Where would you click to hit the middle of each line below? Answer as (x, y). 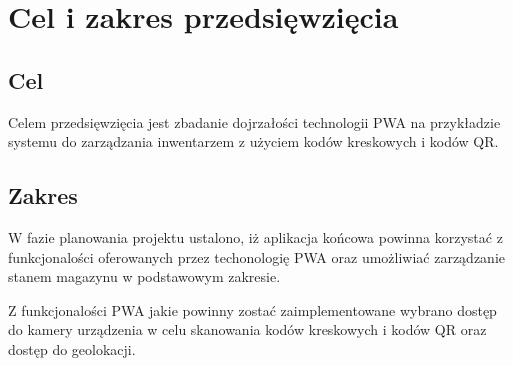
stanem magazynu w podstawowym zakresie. (144, 276)
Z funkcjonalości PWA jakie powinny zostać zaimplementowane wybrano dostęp (252, 309)
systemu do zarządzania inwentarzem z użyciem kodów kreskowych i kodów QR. (253, 141)
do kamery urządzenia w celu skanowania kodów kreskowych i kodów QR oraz (247, 329)
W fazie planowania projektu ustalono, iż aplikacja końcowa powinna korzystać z (255, 236)
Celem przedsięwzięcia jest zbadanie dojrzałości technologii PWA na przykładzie (254, 121)
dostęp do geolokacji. (72, 348)
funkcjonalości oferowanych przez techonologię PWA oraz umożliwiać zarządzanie (257, 256)
